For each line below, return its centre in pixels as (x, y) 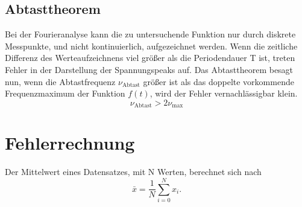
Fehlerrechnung (70, 143)
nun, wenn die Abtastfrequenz (60, 81)
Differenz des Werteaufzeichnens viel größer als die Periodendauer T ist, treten (150, 58)
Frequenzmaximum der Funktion (65, 93)
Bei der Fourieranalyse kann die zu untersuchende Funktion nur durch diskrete (150, 34)
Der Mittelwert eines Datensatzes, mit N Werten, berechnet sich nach (133, 172)
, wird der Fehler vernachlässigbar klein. (224, 93)
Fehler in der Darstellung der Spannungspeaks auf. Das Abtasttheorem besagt (149, 69)
